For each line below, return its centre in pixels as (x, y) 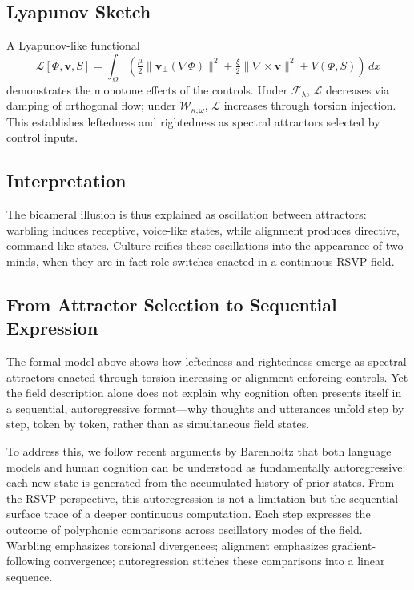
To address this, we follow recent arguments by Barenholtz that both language (199, 450)
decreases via (358, 89)
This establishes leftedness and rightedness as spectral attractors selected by (193, 121)
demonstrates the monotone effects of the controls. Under (147, 89)
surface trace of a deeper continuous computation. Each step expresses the (189, 514)
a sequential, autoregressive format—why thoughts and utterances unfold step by (205, 408)
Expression (52, 328)
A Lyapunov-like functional (73, 45)
